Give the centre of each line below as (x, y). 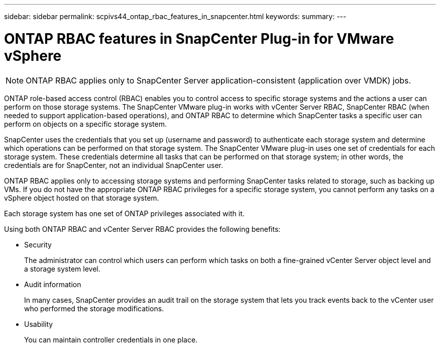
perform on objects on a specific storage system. (85, 124)
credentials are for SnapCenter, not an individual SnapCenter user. (114, 165)
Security (38, 244)
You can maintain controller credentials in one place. (111, 339)
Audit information (53, 284)
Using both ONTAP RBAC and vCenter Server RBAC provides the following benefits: (142, 229)
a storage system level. (62, 269)
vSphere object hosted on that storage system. (82, 198)
